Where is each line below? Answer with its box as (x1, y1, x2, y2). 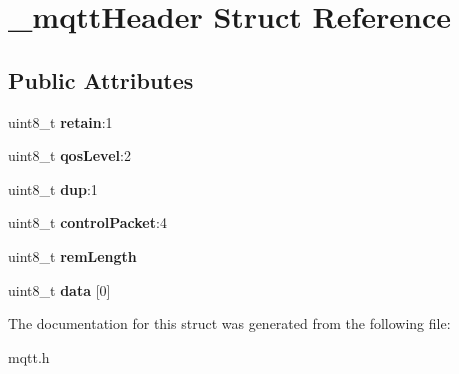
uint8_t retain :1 (8, 111, 113, 132)
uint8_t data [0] (8, 279, 111, 300)
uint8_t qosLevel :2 (8, 145, 131, 166)
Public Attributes (8, 64, 194, 95)
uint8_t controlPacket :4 (8, 212, 167, 233)
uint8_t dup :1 (8, 178, 98, 199)
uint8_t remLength (8, 245, 137, 266)
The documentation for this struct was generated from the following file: (8, 313, 451, 334)
